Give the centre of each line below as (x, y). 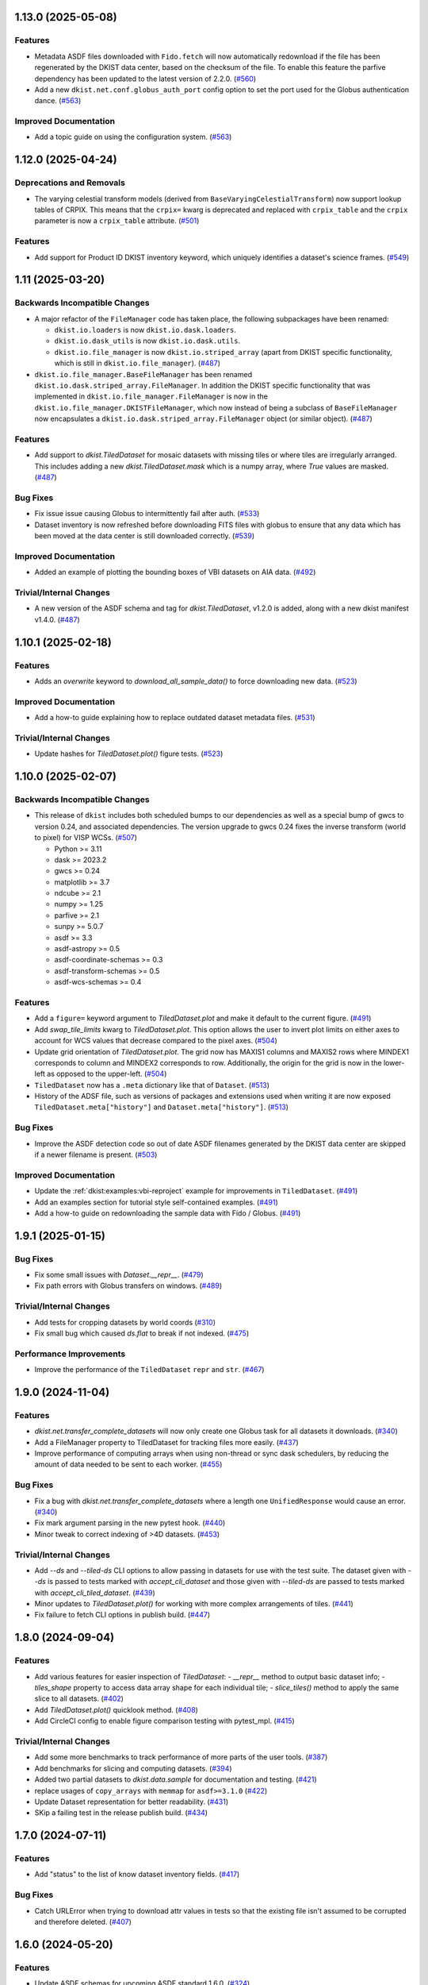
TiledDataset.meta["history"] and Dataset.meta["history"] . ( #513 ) (162, 1107)
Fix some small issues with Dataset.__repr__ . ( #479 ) (119, 1275)
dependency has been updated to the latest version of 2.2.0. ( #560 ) (145, 79)
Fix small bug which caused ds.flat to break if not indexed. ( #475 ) (142, 1333)
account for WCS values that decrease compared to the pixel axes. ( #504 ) (156, 1041)
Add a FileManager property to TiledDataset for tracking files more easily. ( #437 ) (166, 1442)
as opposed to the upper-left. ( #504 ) (107, 1074)
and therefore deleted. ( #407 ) (83, 1921)
